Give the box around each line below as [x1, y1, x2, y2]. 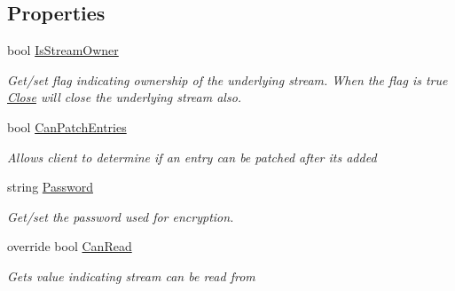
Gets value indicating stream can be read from [7, 266, 255, 285]
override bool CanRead [7, 237, 132, 256]
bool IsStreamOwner [7, 41, 119, 59]
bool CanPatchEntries [7, 117, 127, 136]
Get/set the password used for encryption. [7, 207, 234, 225]
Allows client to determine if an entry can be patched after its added [7, 147, 377, 166]
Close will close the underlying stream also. [7, 88, 242, 106]
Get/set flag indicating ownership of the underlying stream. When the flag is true [7, 70, 448, 89]
